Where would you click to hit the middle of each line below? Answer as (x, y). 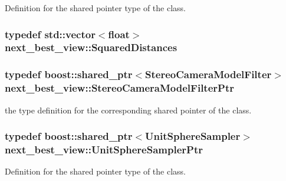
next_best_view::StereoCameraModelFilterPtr (119, 88)
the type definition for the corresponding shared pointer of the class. (128, 110)
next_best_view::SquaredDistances (91, 47)
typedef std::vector (50, 34)
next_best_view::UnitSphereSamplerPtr (104, 149)
